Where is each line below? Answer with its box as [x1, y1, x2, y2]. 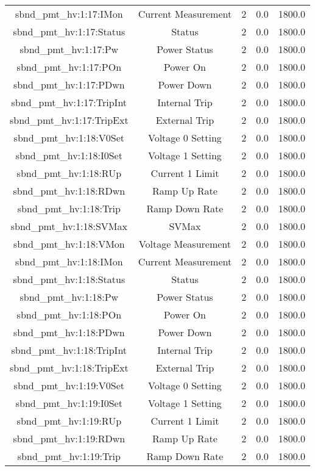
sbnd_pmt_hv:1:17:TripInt [11, 95, 127, 109]
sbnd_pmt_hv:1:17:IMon [15, 7, 123, 21]
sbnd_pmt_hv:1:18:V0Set [13, 131, 125, 145]
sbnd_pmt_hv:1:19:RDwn [13, 431, 126, 445]
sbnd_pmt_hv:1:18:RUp [16, 166, 122, 180]
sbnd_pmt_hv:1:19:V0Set [13, 378, 125, 392]
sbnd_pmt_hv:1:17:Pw [19, 42, 119, 56]
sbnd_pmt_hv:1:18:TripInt [11, 343, 127, 357]
